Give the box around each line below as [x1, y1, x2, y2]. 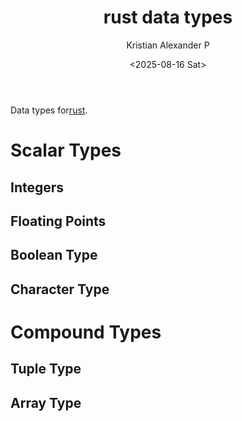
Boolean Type [10, 247, 98, 264]
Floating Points [10, 212, 107, 230]
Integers [10, 179, 65, 196]
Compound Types [10, 321, 162, 343]
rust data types [103, 6, 233, 29]
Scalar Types [10, 139, 122, 162]
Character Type [10, 281, 110, 298]
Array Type [10, 394, 82, 411]
